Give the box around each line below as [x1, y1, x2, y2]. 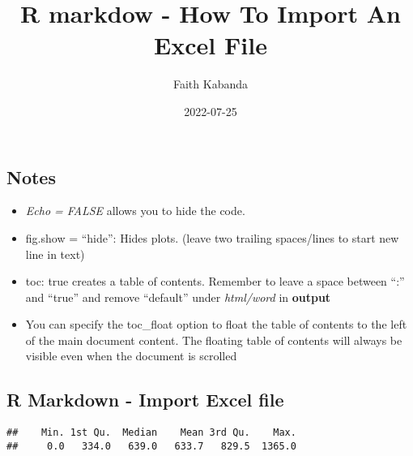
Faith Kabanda [172, 75, 248, 92]
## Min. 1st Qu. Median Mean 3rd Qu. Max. [6, 427, 296, 439]
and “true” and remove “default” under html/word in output [25, 288, 331, 305]
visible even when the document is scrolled [25, 347, 237, 364]
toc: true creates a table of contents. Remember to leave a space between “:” [25, 273, 405, 290]
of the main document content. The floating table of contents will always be [25, 331, 402, 348]
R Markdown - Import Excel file [6, 387, 284, 412]
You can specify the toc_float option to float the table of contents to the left [25, 316, 407, 333]
